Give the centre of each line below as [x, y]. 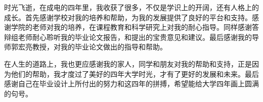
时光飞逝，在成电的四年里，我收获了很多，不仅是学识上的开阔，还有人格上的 [131, 7]
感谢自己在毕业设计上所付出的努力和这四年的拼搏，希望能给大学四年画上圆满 [131, 84]
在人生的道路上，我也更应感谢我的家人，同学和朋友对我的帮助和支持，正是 [128, 63]
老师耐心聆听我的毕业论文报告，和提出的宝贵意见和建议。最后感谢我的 [135, 37]
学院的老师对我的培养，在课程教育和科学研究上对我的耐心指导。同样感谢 [131, 27]
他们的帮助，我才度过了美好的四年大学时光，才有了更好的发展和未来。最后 [135, 73]
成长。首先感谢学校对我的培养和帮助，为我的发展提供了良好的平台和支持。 [128, 17]
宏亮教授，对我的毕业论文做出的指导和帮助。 [92, 47]
